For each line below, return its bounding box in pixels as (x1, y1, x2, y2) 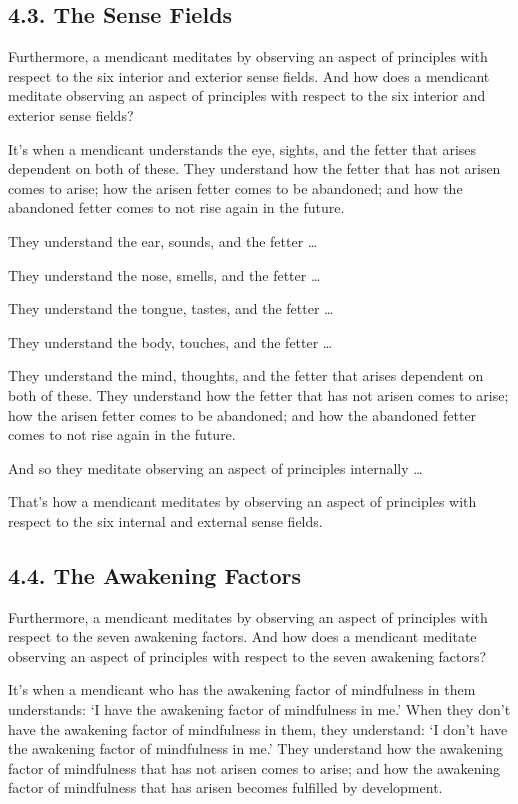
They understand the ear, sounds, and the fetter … (8, 230, 318, 251)
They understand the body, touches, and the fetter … (8, 331, 333, 352)
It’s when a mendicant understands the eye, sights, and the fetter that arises (8, 138, 477, 159)
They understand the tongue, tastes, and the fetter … (8, 298, 334, 319)
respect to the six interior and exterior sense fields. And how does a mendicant (8, 65, 490, 86)
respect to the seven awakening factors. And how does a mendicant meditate (8, 626, 477, 647)
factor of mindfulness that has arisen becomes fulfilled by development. (8, 777, 443, 798)
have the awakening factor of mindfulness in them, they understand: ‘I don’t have (8, 718, 508, 739)
